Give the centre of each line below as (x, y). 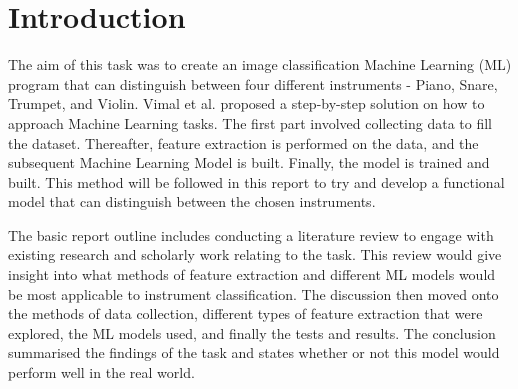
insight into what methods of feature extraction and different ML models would (252, 274)
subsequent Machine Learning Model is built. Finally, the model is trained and (249, 162)
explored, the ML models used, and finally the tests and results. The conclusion (252, 332)
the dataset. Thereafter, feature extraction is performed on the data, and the (243, 142)
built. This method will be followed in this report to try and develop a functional (256, 181)
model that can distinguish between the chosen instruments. (192, 201)
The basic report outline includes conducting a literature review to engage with (251, 234)
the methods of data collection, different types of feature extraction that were (245, 313)
